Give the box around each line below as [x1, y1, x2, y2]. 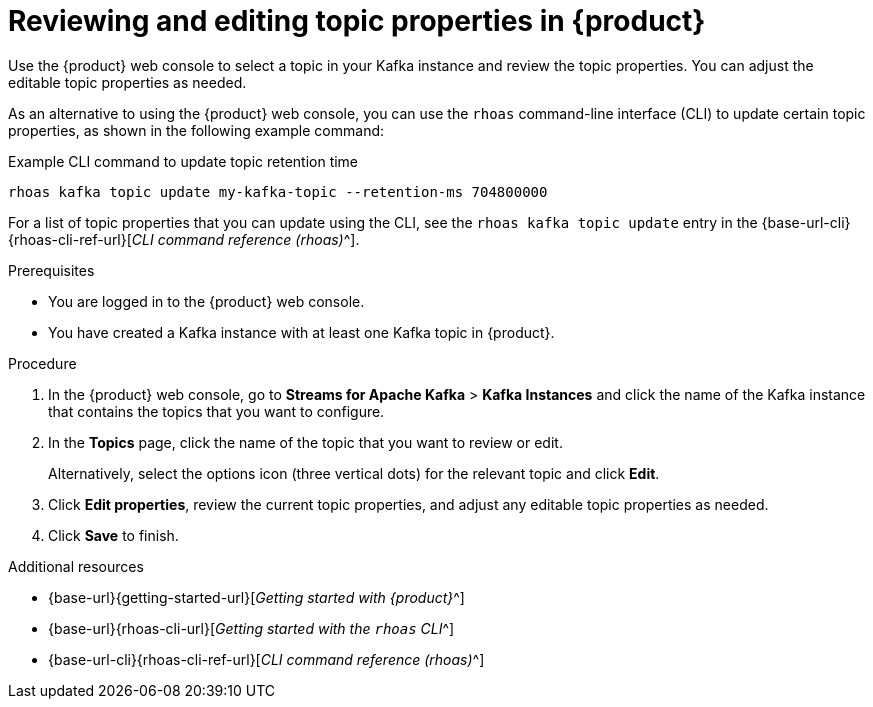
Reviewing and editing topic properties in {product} [8, 4, 706, 38]
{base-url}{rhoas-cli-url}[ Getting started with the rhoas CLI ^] [48, 619, 455, 637]
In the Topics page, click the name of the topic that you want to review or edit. [48, 433, 563, 451]
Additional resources [8, 557, 144, 575]
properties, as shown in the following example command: [8, 121, 385, 139]
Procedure [8, 354, 77, 372]
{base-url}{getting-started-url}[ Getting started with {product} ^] [48, 588, 465, 606]
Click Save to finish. [48, 526, 179, 544]
